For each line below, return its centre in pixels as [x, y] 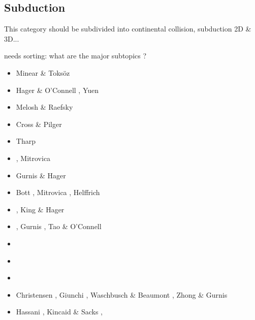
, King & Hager [40, 209]
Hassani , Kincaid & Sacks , [59, 312]
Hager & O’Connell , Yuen [57, 90]
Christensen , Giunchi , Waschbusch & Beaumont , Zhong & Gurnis [122, 294]
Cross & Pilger [39, 124]
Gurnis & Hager [41, 175]
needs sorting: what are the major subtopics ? [75, 56]
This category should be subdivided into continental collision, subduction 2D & [128, 29]
